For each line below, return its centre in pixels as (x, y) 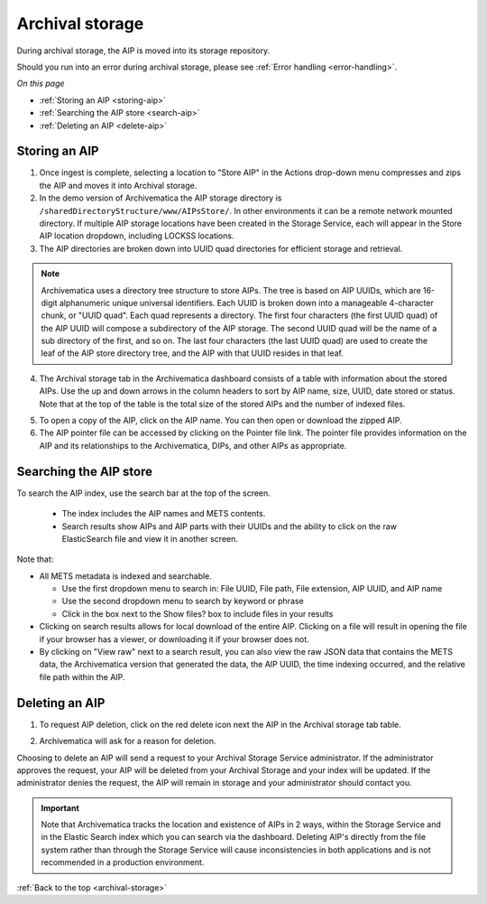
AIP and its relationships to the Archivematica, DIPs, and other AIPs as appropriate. (193, 445)
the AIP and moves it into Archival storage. (118, 185)
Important (60, 807)
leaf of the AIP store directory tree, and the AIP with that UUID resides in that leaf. (193, 353)
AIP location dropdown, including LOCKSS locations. (137, 236)
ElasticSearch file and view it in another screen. (150, 538)
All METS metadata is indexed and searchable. (125, 576)
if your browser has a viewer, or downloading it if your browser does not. (175, 639)
